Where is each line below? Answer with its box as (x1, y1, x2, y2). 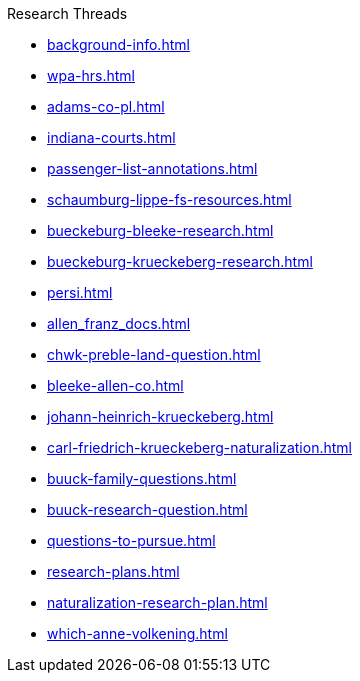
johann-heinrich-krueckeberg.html (47, 408, 274, 425)
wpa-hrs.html (47, 67, 135, 84)
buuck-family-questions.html (47, 470, 237, 487)
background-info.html (47, 36, 190, 53)
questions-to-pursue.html (47, 532, 216, 549)
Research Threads (7, 5, 128, 22)
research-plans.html (47, 563, 180, 580)
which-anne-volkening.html (47, 625, 228, 642)
